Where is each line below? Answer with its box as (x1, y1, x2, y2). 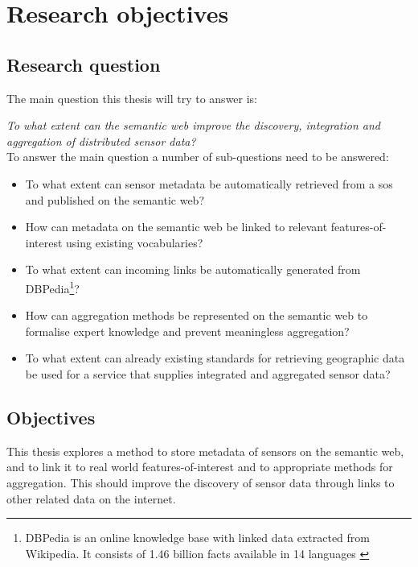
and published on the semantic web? (25, 191, 205, 208)
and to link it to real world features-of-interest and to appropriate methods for (6, 458, 393, 475)
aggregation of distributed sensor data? (6, 132, 196, 149)
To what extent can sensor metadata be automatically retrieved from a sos (25, 175, 393, 192)
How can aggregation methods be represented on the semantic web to (25, 307, 368, 324)
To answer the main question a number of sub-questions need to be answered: (6, 148, 389, 165)
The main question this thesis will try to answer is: (6, 89, 258, 106)
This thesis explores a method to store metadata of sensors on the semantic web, (6, 442, 404, 459)
